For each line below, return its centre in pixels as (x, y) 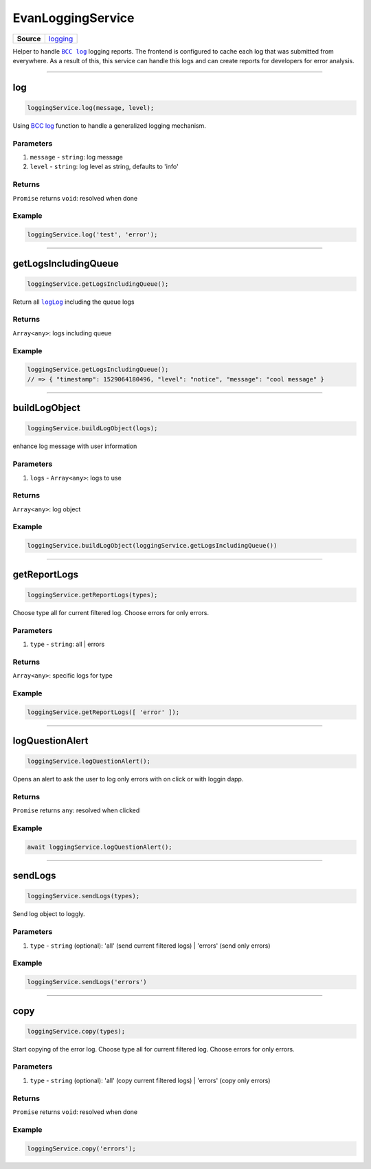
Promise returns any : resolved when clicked (76, 810)
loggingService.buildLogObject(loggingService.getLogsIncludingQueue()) (152, 546)
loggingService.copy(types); (76, 1031)
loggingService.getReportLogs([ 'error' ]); (103, 712)
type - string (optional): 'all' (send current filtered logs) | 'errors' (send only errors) (150, 946)
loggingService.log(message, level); (91, 108)
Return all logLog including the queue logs (74, 302)
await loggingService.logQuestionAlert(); (100, 847)
